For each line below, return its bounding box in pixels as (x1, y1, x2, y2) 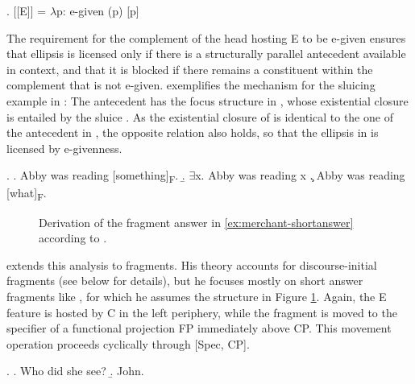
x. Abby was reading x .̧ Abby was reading (195, 167, 405, 184)
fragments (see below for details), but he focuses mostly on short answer (6, 272, 363, 289)
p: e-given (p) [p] (56, 2, 139, 19)
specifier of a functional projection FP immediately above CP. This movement (6, 320, 392, 337)
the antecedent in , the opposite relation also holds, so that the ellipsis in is (6, 124, 379, 141)
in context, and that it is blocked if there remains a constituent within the (6, 60, 373, 77)
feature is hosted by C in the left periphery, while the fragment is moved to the (6, 303, 397, 320)
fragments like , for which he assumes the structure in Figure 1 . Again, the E (6, 287, 387, 304)
